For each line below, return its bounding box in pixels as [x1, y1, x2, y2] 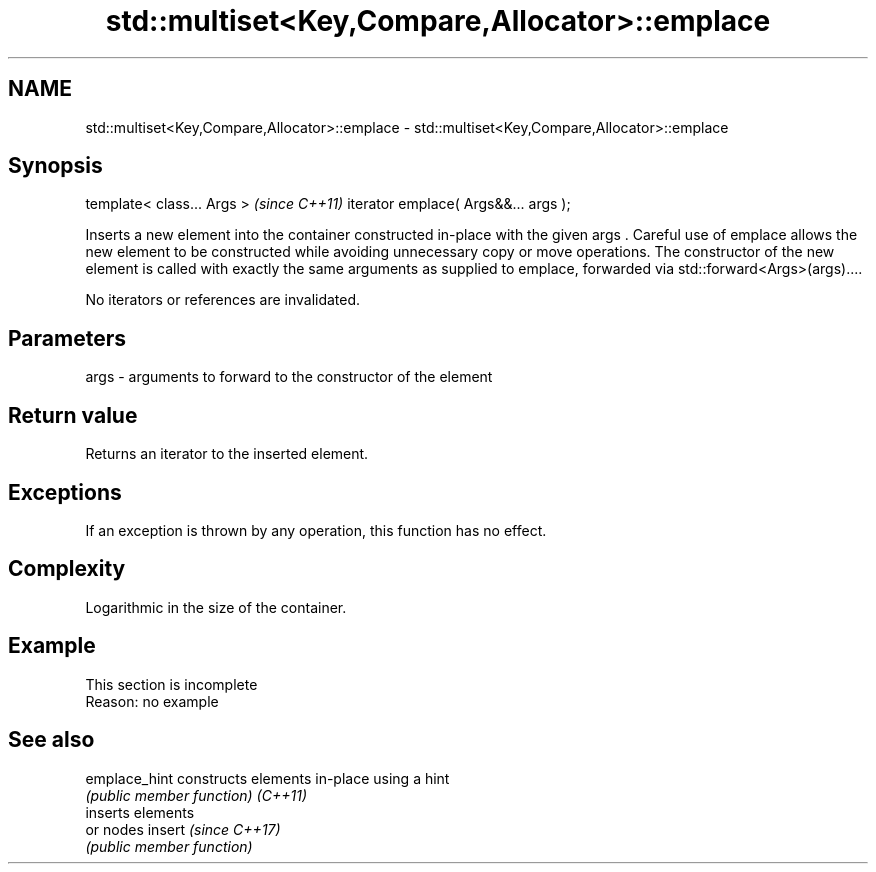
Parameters [8, 325, 126, 351]
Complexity [8, 556, 126, 582]
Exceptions [8, 479, 122, 505]
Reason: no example [85, 692, 219, 710]
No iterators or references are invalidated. [85, 291, 361, 309]
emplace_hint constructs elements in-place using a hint [85, 769, 450, 787]
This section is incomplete [85, 675, 258, 693]
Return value [8, 402, 138, 428]
